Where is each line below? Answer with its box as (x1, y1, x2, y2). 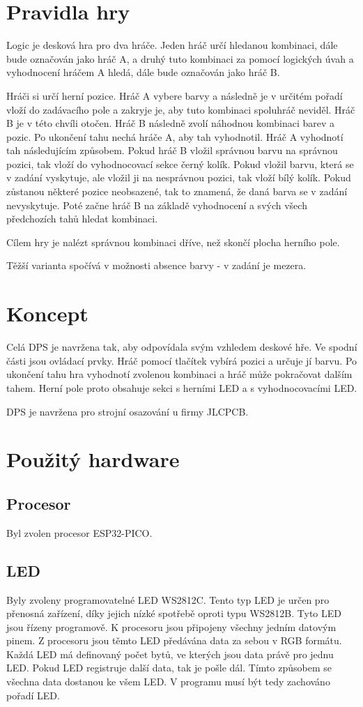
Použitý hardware (6, 445, 180, 473)
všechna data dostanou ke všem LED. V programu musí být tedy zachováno (6, 674, 330, 689)
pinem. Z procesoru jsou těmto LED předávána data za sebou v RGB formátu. (6, 633, 342, 648)
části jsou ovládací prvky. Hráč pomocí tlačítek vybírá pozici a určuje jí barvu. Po (6, 353, 357, 367)
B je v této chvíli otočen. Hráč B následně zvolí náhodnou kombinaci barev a (6, 116, 335, 130)
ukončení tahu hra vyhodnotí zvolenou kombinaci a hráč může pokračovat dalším (6, 367, 353, 381)
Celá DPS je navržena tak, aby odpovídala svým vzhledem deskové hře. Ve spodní (6, 340, 357, 354)
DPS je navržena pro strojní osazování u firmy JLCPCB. (6, 404, 249, 418)
